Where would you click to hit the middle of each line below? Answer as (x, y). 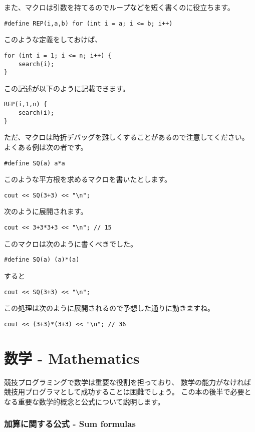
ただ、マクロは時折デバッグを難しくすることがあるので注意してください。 (126, 137)
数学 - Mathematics (72, 358)
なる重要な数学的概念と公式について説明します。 (84, 401)
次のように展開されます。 (46, 211)
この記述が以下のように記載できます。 (67, 88)
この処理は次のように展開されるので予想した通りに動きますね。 (109, 308)
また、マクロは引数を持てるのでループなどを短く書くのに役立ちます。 (119, 7)
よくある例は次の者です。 (46, 147)
